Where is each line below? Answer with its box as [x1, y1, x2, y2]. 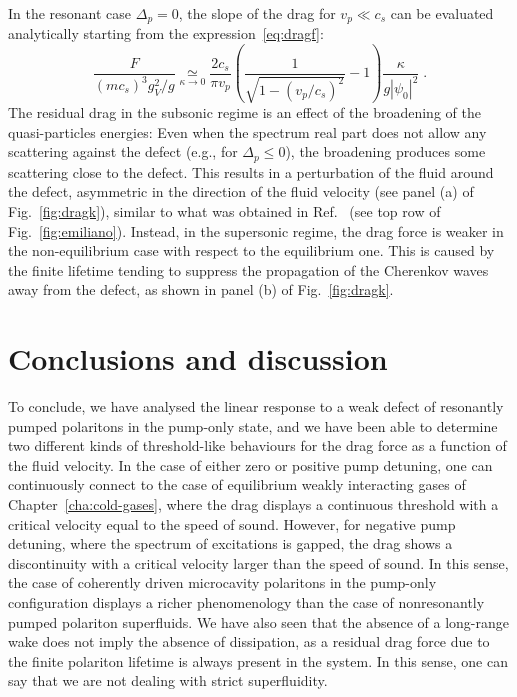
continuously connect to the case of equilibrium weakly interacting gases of [8, 474, 466, 495]
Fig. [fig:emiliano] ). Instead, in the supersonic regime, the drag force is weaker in [8, 220, 504, 241]
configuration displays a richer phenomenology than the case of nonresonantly [8, 591, 485, 612]
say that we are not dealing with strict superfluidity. [8, 670, 328, 691]
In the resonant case [8, 3, 132, 23]
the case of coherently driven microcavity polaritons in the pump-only [8, 572, 437, 593]
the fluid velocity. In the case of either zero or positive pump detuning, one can [8, 454, 493, 475]
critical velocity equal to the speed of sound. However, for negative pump [8, 513, 456, 534]
